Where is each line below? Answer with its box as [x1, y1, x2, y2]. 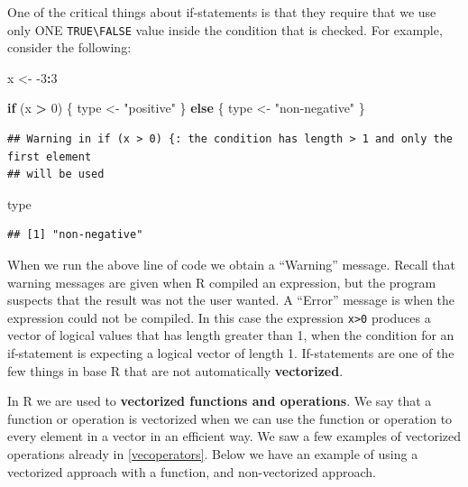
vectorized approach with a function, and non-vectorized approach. [7, 462, 376, 481]
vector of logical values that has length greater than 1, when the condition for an [7, 326, 454, 345]
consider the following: [7, 38, 132, 57]
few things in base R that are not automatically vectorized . [7, 361, 344, 380]
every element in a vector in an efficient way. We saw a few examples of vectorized [7, 427, 461, 446]
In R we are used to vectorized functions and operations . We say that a [7, 391, 432, 410]
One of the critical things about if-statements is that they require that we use [7, 3, 436, 21]
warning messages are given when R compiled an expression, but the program [7, 272, 436, 291]
